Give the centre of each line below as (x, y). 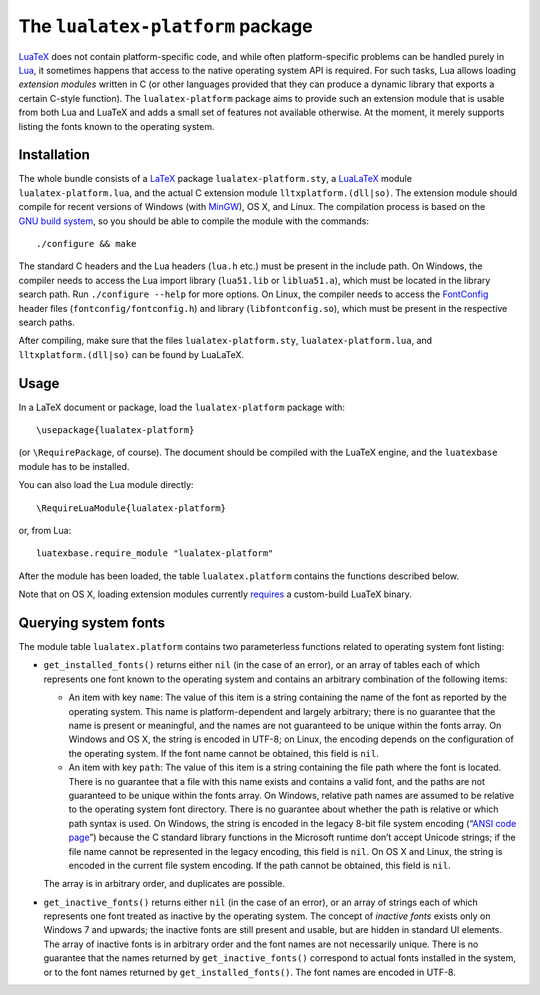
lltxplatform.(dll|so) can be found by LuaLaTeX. (131, 354)
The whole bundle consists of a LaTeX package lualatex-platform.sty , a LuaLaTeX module (215, 179)
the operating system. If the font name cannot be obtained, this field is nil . (223, 753)
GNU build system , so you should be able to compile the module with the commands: (194, 221)
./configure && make (86, 243)
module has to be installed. (74, 466)
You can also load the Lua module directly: (106, 485)
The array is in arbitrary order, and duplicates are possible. (164, 884)
